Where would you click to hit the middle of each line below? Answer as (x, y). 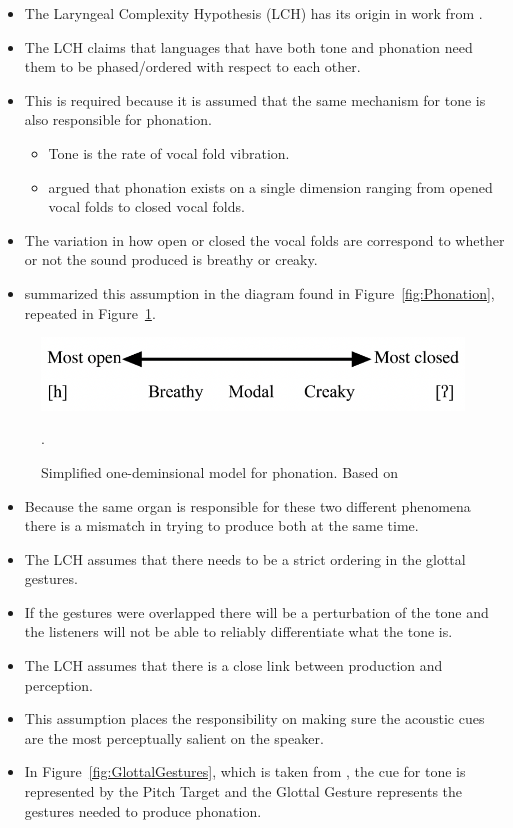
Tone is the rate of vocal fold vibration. (169, 152)
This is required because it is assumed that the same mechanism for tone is (255, 99)
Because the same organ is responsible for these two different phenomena (247, 505)
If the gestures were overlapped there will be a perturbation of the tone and (256, 611)
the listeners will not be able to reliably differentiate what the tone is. (238, 631)
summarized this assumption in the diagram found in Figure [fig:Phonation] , (259, 292)
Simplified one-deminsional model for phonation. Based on (220, 471)
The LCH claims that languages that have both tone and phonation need (248, 46)
